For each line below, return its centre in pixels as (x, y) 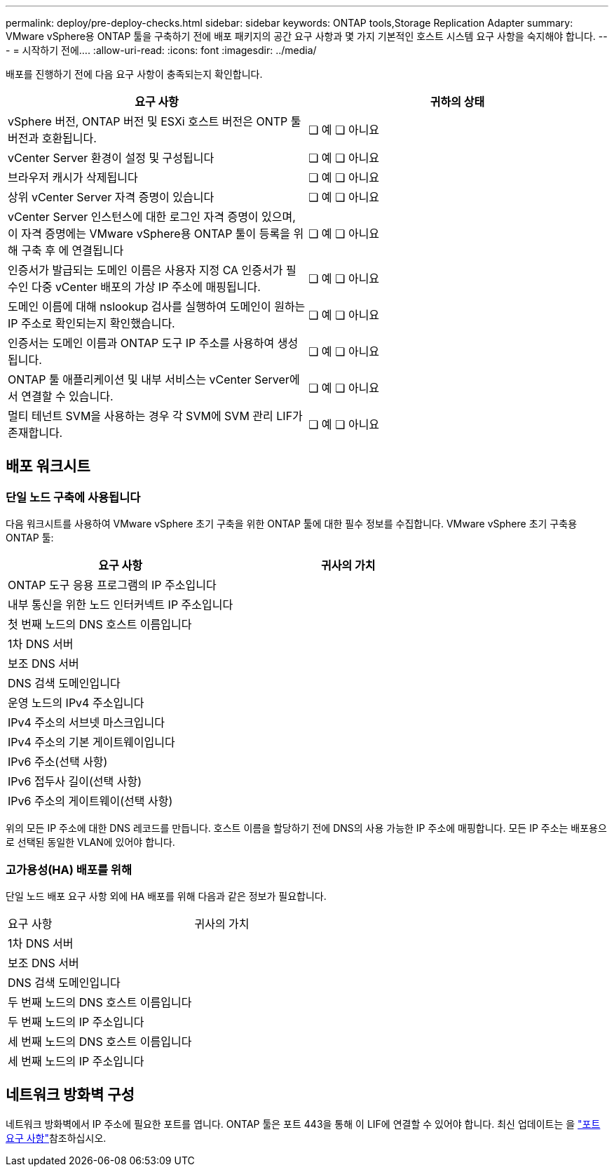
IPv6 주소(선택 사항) (58, 762)
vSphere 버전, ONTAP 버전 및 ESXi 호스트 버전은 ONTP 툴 (155, 121)
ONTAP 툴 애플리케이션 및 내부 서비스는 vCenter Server (149, 379)
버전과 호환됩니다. (52, 138)
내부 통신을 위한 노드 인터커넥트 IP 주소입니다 (121, 605)
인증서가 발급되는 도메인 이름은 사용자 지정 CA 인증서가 (145, 270)
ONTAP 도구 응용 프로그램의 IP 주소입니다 (112, 585)
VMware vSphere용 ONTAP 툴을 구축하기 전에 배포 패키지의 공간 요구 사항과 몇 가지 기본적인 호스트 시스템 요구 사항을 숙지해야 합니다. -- (307, 36)
